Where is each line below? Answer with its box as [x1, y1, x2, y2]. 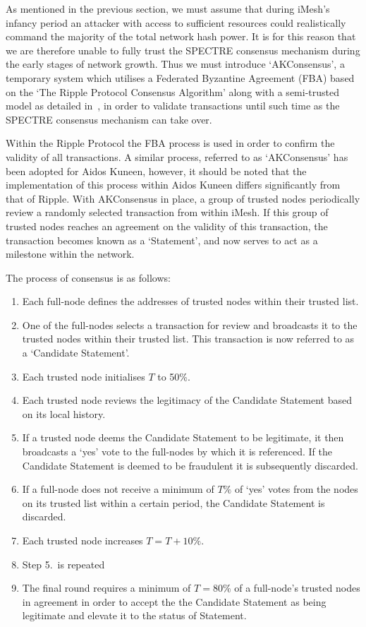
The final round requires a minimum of [22, 580, 191, 595]
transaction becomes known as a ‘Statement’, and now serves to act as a [6, 232, 318, 247]
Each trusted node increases [22, 533, 143, 547]
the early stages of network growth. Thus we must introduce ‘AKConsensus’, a [6, 56, 345, 71]
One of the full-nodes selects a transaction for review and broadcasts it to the [22, 317, 358, 332]
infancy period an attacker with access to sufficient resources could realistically [6, 15, 346, 30]
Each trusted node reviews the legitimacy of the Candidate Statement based [22, 393, 352, 407]
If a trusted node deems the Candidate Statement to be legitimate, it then [22, 430, 344, 445]
